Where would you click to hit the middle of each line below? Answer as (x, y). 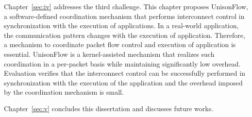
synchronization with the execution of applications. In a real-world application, (121, 25)
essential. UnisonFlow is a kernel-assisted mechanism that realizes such (109, 54)
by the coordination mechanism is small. (64, 92)
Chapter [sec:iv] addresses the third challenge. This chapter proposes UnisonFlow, (126, 6)
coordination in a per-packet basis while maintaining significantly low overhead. (122, 63)
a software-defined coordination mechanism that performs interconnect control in (124, 16)
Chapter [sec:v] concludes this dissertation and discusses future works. (109, 108)
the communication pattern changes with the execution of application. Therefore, (125, 35)
